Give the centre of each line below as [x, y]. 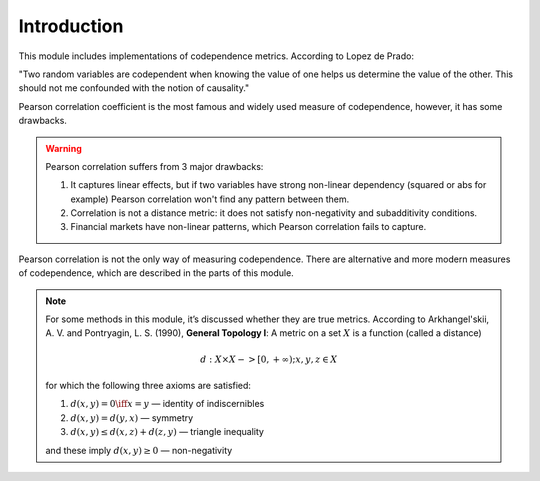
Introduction [71, 26]
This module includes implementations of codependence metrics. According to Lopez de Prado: [216, 56]
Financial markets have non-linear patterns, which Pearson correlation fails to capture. [248, 227]
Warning [63, 148]
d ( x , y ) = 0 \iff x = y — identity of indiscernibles [167, 404]
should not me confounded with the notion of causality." [134, 88]
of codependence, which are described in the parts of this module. [156, 273]
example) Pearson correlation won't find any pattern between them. [210, 199]
